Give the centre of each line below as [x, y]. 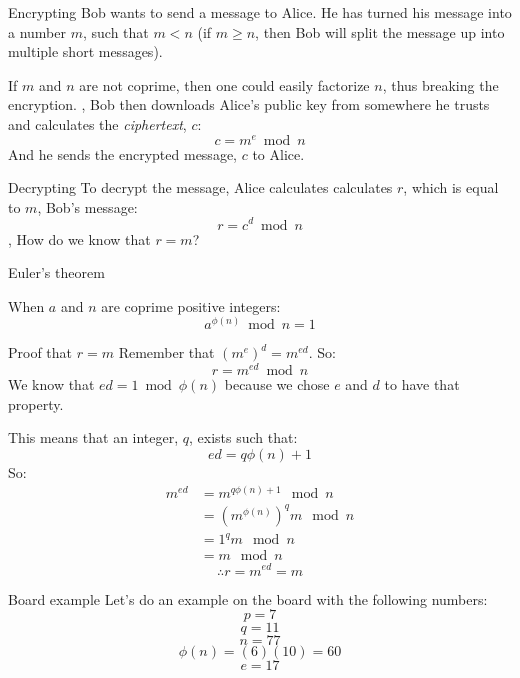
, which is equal [451, 187]
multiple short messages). [85, 51]
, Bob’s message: [87, 206]
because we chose [277, 383]
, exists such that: [243, 437]
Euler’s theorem [56, 272]
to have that [422, 383]
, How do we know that [79, 238]
